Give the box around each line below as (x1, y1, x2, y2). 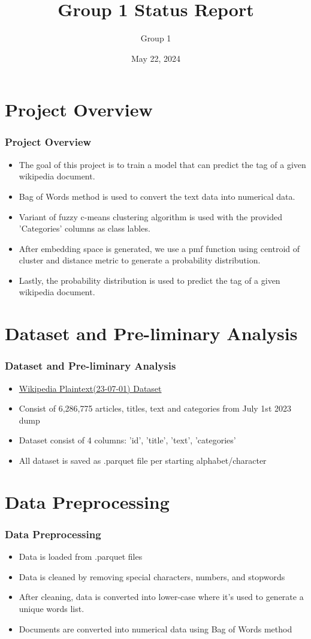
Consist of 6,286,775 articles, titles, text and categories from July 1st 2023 (19, 402, 291, 415)
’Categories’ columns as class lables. (19, 222, 150, 235)
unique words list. (19, 602, 84, 614)
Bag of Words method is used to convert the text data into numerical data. (19, 190, 295, 202)
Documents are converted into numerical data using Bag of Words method (19, 622, 292, 635)
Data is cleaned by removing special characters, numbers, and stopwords (19, 570, 285, 583)
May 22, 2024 (131, 52, 181, 64)
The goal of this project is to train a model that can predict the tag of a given (19, 158, 306, 170)
